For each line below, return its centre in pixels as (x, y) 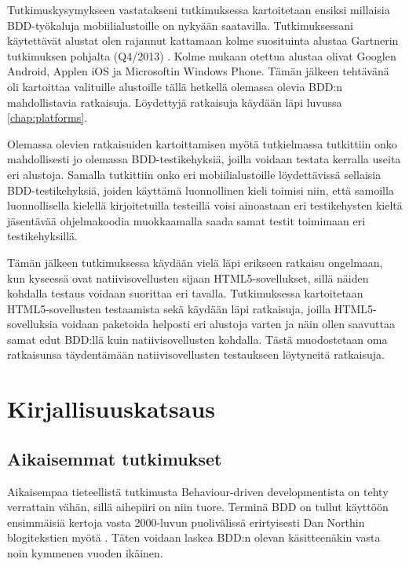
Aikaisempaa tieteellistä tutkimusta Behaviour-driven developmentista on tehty (198, 491)
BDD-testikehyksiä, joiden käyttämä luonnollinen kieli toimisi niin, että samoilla (201, 190)
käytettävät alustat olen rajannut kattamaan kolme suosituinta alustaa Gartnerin (203, 40)
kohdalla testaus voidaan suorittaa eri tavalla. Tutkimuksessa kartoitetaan (185, 293)
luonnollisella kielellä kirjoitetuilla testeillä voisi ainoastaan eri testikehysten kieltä (205, 205)
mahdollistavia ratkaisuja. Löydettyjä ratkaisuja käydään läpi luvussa (175, 102)
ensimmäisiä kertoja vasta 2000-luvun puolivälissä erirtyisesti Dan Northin (186, 522)
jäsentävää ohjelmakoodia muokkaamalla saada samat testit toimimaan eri (186, 220)
